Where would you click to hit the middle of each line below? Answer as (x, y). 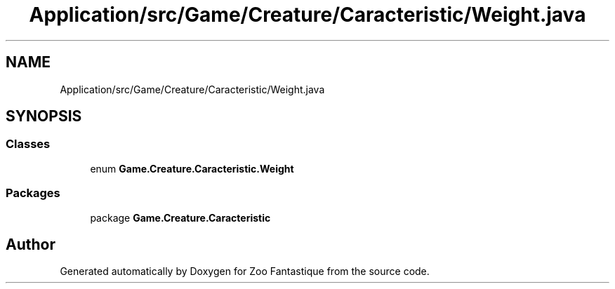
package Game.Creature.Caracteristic (180, 217)
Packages (33, 193)
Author (31, 244)
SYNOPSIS (44, 116)
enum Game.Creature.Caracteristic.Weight (192, 168)
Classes (28, 144)
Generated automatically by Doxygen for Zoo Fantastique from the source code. (245, 271)
